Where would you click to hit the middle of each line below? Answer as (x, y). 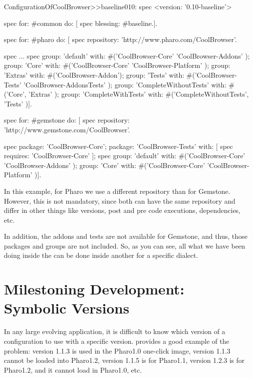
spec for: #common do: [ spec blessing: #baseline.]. (81, 23)
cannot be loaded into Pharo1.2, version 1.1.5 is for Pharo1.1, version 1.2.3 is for (124, 360)
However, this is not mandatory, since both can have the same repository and (120, 200)
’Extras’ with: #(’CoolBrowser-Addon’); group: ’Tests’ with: (94, 74)
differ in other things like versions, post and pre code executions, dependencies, (122, 210)
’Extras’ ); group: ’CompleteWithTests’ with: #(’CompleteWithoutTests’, (139, 94)
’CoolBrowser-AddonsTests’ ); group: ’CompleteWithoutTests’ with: (125, 84)
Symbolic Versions (67, 308)
